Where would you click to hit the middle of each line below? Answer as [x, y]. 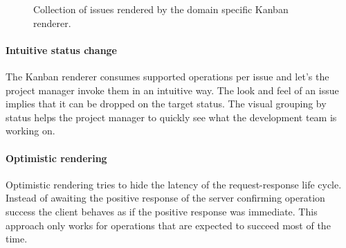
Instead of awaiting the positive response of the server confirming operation [165, 198]
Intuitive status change [61, 50]
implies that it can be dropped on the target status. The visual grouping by [166, 104]
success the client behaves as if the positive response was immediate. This [162, 211]
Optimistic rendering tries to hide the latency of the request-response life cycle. [174, 184]
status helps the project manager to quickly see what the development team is [171, 117]
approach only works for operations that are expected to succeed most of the [168, 225]
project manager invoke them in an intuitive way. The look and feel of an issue [172, 90]
